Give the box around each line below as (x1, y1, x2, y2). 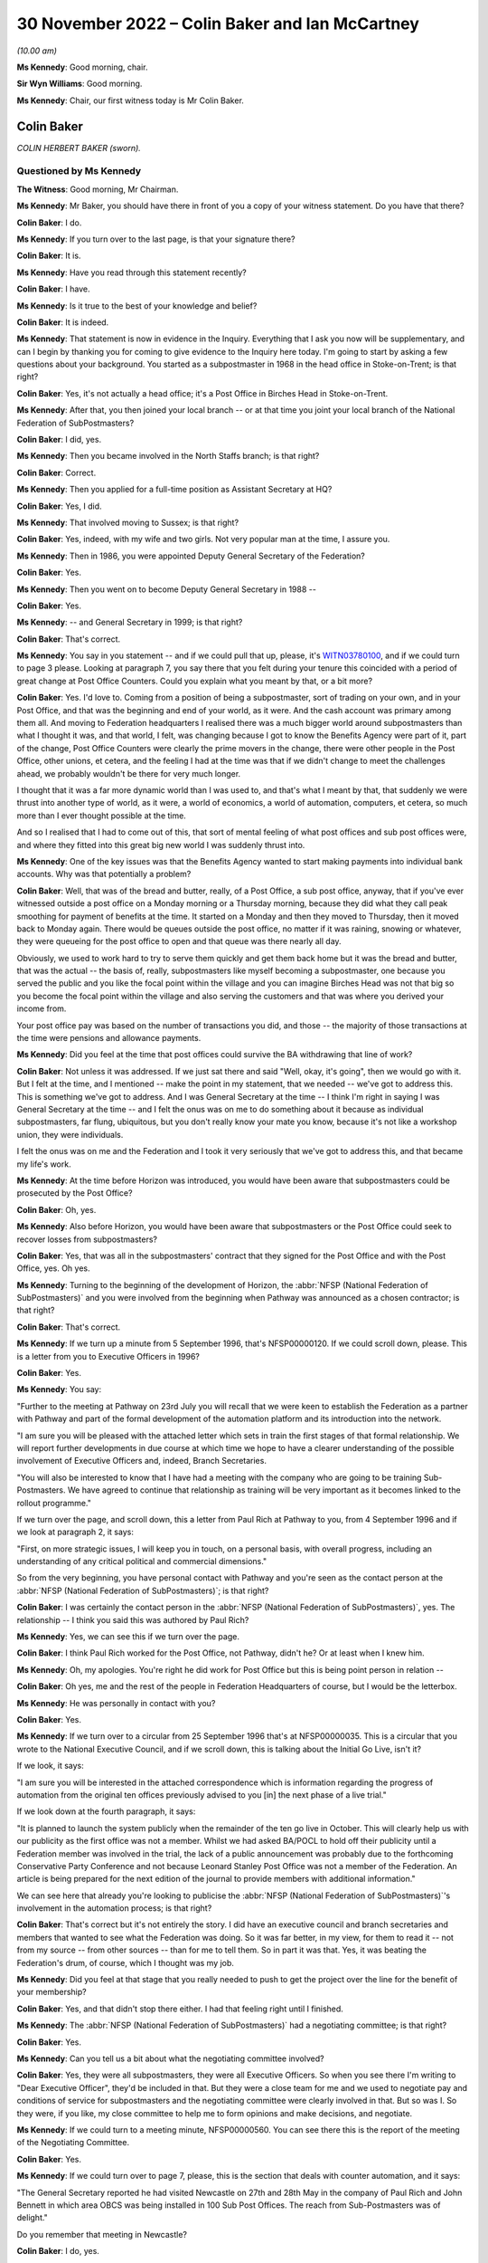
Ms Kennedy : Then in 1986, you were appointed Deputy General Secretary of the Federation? (16, 550, 366, 561)
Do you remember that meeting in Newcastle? (16, 2229, 187, 2239)
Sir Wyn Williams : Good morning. (16, 78, 143, 90)
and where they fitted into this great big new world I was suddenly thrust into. (16, 839, 305, 850)
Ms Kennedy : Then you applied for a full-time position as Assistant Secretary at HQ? (16, 484, 333, 495)
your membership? (16, 1987, 87, 1998)
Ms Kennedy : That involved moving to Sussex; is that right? (16, 517, 239, 528)
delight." (16, 2212, 49, 2223)
